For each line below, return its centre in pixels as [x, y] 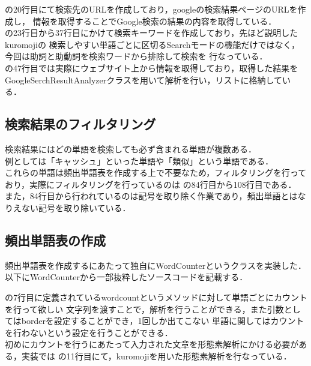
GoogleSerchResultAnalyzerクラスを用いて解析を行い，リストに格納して [144, 79]
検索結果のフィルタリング [80, 124]
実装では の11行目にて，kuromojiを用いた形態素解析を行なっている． [156, 355]
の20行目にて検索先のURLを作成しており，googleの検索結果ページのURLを [151, 9]
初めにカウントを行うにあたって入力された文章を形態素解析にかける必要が [152, 344]
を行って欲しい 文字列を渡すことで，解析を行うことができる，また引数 [144, 309]
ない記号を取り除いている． [76, 207]
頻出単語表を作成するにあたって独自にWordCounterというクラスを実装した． [155, 265]
